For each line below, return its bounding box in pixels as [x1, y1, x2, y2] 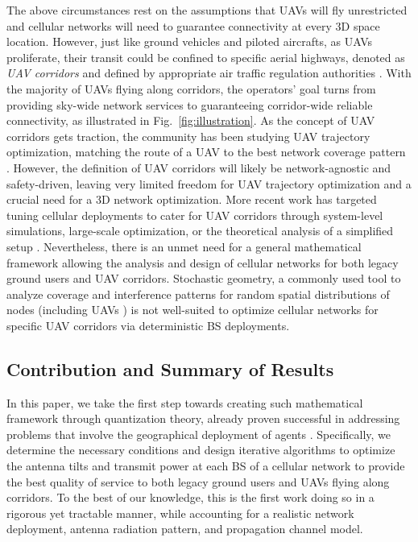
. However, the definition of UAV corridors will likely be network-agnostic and [6, 159, 391, 176]
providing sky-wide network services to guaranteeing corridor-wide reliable [6, 96, 373, 113]
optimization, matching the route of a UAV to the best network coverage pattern [6, 143, 406, 160]
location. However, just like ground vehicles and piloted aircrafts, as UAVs [6, 33, 372, 50]
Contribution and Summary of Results [6, 356, 334, 381]
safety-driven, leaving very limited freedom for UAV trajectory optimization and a [6, 175, 412, 192]
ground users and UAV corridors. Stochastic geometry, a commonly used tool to [6, 270, 401, 287]
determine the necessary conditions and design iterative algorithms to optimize [6, 441, 395, 458]
